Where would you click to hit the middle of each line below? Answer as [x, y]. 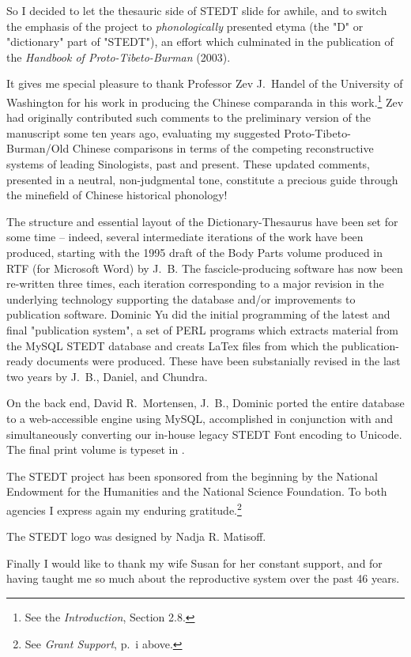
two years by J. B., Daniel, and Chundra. [107, 376]
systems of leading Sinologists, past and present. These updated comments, [188, 164]
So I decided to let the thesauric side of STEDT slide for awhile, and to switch [197, 10]
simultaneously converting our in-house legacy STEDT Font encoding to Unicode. [204, 434]
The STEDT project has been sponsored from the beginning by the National [192, 476]
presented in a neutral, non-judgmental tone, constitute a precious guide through [202, 179]
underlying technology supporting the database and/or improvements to [181, 298]
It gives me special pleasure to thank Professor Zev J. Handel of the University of [205, 83]
